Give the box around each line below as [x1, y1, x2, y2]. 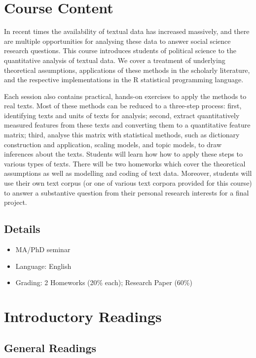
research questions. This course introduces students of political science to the [4, 45, 236, 56]
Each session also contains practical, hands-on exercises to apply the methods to [4, 91, 247, 101]
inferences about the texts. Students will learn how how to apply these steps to [4, 149, 243, 159]
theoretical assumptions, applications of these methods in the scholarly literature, [4, 65, 250, 75]
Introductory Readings [4, 306, 162, 326]
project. [4, 197, 27, 207]
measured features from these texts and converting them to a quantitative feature [4, 120, 251, 130]
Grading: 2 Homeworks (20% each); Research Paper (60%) [15, 277, 192, 288]
